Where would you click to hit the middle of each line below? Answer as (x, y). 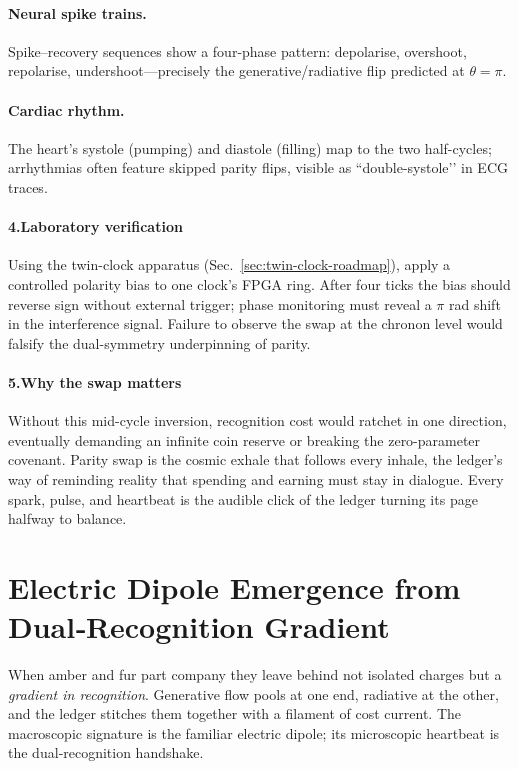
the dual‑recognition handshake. (106, 752)
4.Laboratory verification (95, 226)
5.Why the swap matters (95, 381)
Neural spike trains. (77, 12)
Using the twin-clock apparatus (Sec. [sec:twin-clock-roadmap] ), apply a (229, 264)
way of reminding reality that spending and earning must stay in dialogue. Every (256, 478)
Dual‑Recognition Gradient (199, 626)
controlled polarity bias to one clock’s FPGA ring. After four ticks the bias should (259, 283)
